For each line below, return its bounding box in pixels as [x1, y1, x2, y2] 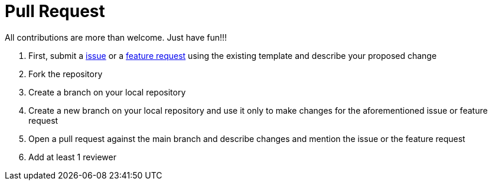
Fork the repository [28, 68, 103, 79]
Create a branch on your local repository [28, 87, 186, 97]
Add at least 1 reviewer [28, 151, 116, 162]
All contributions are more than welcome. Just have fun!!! [5, 32, 227, 42]
